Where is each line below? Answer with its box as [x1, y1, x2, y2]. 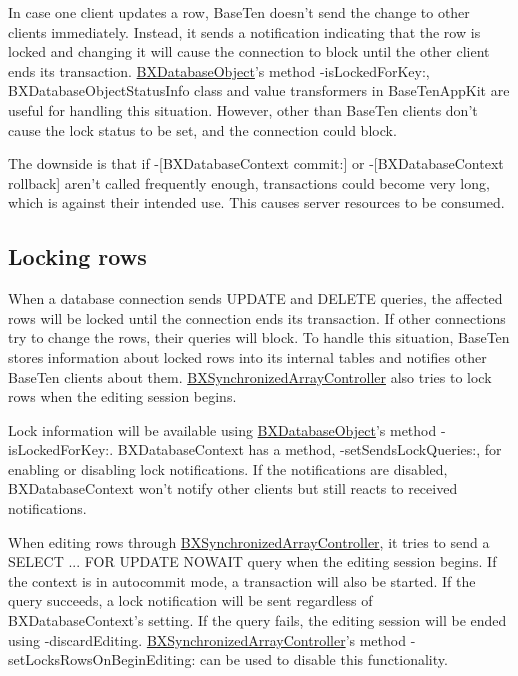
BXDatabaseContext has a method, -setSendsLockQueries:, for [117, 439, 502, 460]
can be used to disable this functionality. [199, 649, 448, 670]
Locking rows [8, 241, 147, 272]
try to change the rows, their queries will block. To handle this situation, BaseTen [8, 327, 510, 348]
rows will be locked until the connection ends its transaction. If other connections [8, 307, 506, 328]
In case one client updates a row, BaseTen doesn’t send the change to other [8, 2, 470, 22]
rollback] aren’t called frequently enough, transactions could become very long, [8, 172, 490, 193]
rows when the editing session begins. [8, 386, 237, 407]
